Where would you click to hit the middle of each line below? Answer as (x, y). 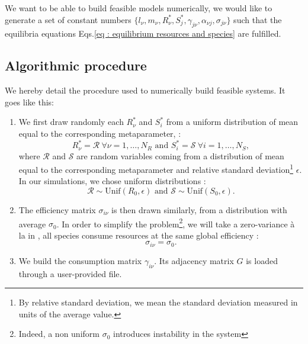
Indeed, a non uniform (59, 334)
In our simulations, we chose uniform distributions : (112, 181)
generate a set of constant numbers (68, 19)
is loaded (262, 260)
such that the (258, 19)
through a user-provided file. (70, 273)
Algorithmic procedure (76, 65)
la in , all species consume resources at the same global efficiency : (139, 235)
